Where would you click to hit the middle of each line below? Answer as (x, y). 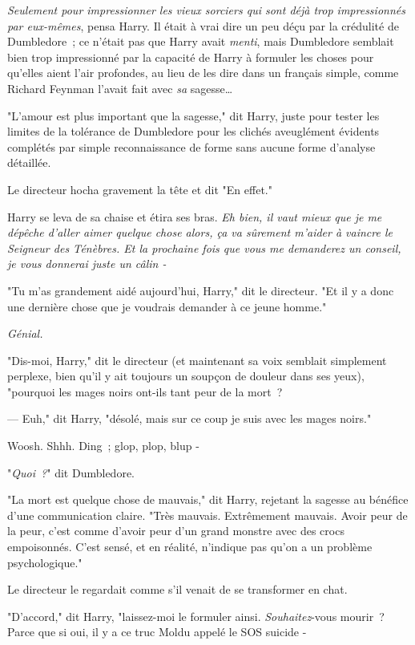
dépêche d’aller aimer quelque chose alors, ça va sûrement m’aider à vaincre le (200, 232)
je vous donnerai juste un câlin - (87, 264)
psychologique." (45, 562)
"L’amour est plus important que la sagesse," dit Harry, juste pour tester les (193, 115)
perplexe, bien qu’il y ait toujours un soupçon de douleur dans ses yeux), (186, 376)
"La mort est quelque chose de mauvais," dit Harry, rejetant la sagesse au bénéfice (208, 499)
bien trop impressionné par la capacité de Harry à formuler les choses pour (191, 57)
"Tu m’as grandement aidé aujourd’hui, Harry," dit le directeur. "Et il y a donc (201, 290)
